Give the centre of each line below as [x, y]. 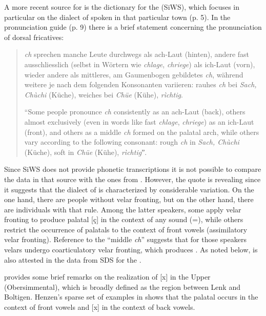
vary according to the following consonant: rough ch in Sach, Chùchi [132, 142]
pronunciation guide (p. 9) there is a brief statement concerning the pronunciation [133, 27]
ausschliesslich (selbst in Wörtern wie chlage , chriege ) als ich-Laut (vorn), [140, 64]
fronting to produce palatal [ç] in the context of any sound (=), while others [124, 219]
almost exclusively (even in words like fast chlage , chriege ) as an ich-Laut [139, 121]
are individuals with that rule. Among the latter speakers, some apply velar [123, 209]
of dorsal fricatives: [34, 37]
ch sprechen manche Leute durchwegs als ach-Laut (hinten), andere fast [137, 54]
